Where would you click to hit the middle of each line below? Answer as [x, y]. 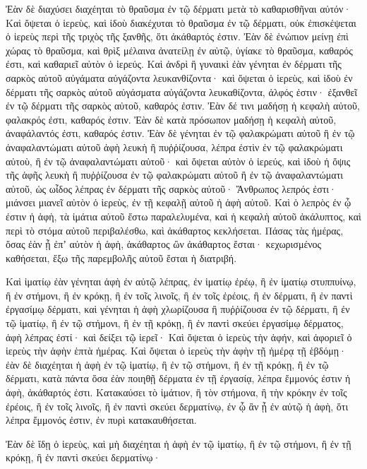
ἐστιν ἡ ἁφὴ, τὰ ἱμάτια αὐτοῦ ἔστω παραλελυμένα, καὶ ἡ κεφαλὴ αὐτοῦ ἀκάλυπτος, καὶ [183, 216]
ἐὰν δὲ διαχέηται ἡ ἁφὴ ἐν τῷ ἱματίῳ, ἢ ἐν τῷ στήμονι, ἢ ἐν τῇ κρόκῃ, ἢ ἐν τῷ [167, 364]
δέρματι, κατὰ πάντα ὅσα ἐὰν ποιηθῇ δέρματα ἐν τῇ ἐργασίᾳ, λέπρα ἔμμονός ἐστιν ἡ [178, 378]
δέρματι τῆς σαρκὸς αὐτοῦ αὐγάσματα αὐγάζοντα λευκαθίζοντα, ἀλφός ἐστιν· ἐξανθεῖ [182, 91]
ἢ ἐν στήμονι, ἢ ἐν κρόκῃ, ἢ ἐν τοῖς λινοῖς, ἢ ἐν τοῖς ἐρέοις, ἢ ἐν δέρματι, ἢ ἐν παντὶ [179, 295]
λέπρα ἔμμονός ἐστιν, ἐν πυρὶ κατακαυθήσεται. [101, 420]
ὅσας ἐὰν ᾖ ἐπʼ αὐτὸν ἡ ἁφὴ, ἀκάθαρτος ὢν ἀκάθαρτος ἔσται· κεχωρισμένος [164, 244]
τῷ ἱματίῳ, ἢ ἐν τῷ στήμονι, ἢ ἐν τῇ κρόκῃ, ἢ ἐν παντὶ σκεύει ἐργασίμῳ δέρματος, [175, 323]
